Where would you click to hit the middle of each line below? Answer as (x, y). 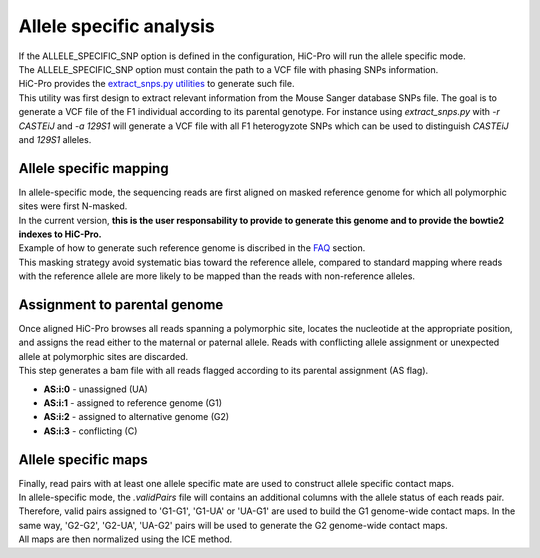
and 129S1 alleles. (55, 139)
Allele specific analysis (116, 26)
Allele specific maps (83, 459)
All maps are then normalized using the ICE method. (125, 539)
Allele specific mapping (93, 168)
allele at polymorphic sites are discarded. (103, 356)
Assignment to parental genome (121, 304)
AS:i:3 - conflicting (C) (90, 431)
